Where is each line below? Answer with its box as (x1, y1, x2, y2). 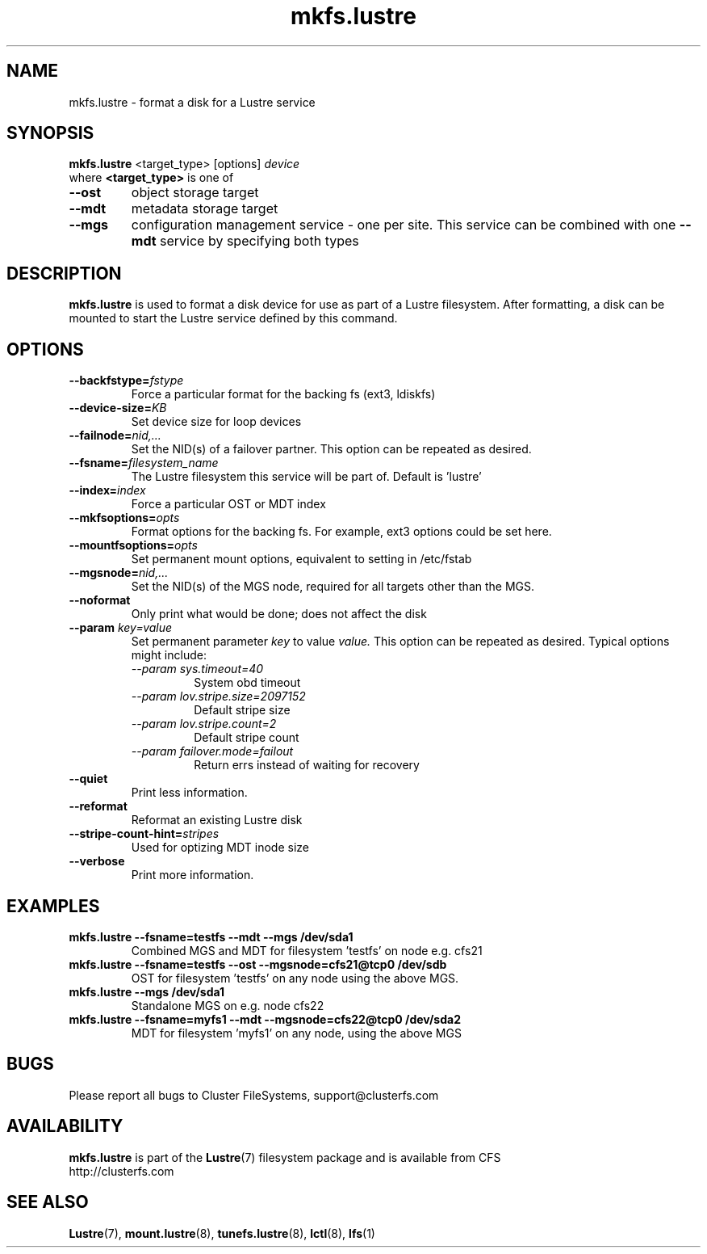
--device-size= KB (69, 401, 167, 415)
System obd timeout (194, 675, 301, 690)
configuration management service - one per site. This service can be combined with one (131, 217, 676, 234)
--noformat (69, 593, 131, 608)
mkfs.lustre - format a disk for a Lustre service (69, 95, 316, 109)
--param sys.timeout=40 (131, 662, 264, 676)
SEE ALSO (6, 1192, 89, 1213)
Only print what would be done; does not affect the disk (131, 607, 427, 621)
